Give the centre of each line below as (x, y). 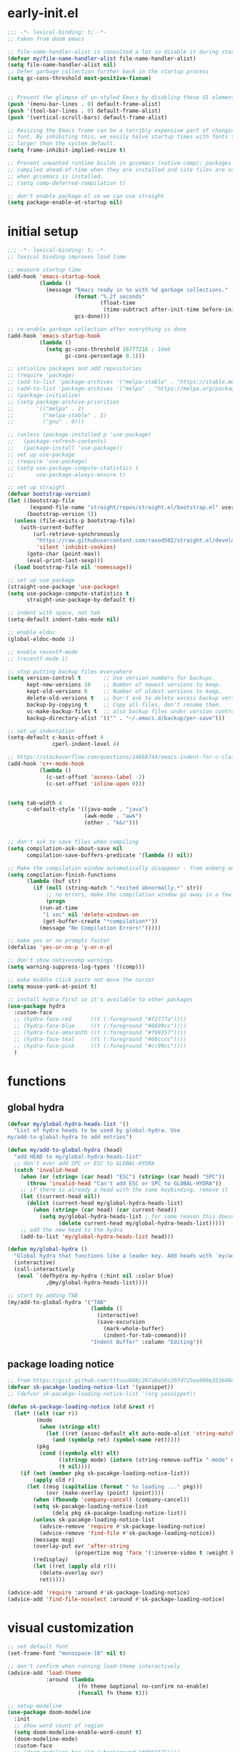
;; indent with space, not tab (54, 613)
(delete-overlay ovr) (71, 1573)
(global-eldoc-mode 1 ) (41, 639)
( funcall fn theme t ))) (113, 1693)
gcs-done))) (92, 317)
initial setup (43, 231)
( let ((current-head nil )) (60, 1197)
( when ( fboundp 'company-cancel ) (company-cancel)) (112, 1500)
